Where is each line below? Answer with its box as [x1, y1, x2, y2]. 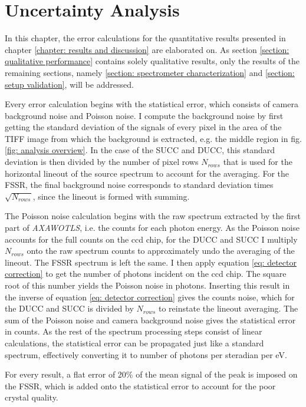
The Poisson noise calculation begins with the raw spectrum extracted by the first [5, 210, 301, 222]
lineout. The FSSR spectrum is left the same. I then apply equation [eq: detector [5, 256, 297, 268]
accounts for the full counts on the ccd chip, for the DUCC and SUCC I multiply [5, 233, 298, 245]
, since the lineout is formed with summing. [32, 190, 190, 202]
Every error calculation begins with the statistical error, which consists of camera [5, 98, 298, 110]
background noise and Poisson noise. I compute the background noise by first [5, 109, 284, 121]
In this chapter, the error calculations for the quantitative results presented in [5, 32, 286, 44]
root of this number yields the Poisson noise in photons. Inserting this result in [5, 279, 290, 291]
